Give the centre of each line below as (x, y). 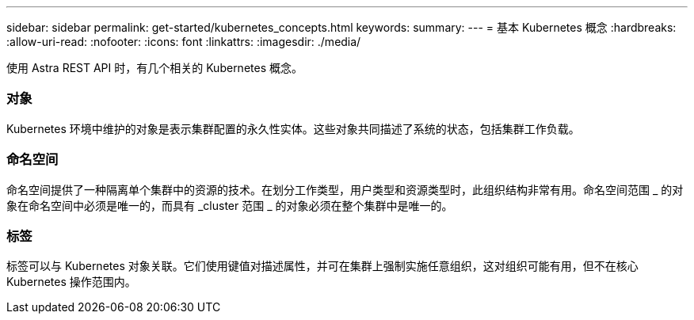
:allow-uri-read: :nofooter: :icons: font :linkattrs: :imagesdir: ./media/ (184, 42)
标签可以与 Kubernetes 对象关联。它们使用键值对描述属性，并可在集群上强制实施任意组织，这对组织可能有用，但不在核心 (322, 266)
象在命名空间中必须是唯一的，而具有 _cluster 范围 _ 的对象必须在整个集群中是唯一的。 (230, 205)
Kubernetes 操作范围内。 (71, 282)
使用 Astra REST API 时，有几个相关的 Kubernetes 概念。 (154, 68)
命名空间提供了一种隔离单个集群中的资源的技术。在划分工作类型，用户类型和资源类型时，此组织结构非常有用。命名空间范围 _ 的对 (345, 189)
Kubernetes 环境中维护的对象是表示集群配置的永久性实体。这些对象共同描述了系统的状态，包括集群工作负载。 (293, 128)
